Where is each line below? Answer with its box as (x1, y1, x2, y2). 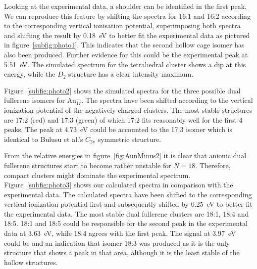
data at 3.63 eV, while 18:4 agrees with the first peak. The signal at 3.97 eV (4, 228, 236, 238)
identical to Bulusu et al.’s (4, 134, 83, 144)
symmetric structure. (98, 134, 161, 144)
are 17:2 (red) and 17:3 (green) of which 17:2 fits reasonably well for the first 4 (4, 114, 243, 125)
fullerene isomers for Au (4, 95, 76, 105)
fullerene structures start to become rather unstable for (4, 160, 171, 170)
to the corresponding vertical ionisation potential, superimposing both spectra (4, 20, 241, 31)
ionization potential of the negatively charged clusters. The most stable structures (4, 104, 253, 115)
